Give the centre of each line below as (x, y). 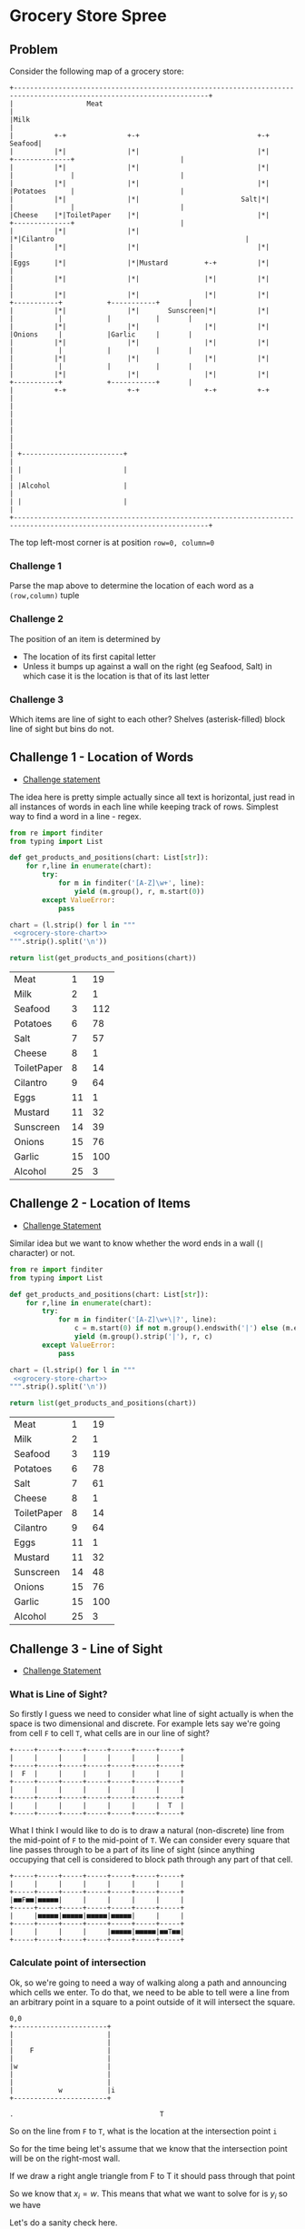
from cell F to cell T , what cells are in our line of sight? (110, 1733)
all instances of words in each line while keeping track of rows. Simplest (144, 807)
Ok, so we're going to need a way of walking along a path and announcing (148, 1983)
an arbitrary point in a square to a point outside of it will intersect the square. (152, 2002)
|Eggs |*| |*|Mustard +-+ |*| (140, 263)
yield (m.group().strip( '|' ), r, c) (143, 1337)
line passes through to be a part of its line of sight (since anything (133, 1850)
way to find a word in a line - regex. (76, 816)
